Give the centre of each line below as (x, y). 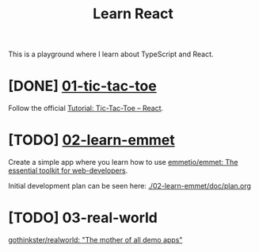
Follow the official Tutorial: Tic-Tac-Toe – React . (86, 109)
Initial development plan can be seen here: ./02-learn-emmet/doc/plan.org (130, 186)
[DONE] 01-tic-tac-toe (82, 86)
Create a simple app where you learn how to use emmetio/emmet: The (123, 162)
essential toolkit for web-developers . (68, 170)
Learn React (133, 14)
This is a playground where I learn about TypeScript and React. (111, 54)
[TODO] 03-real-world (83, 218)
